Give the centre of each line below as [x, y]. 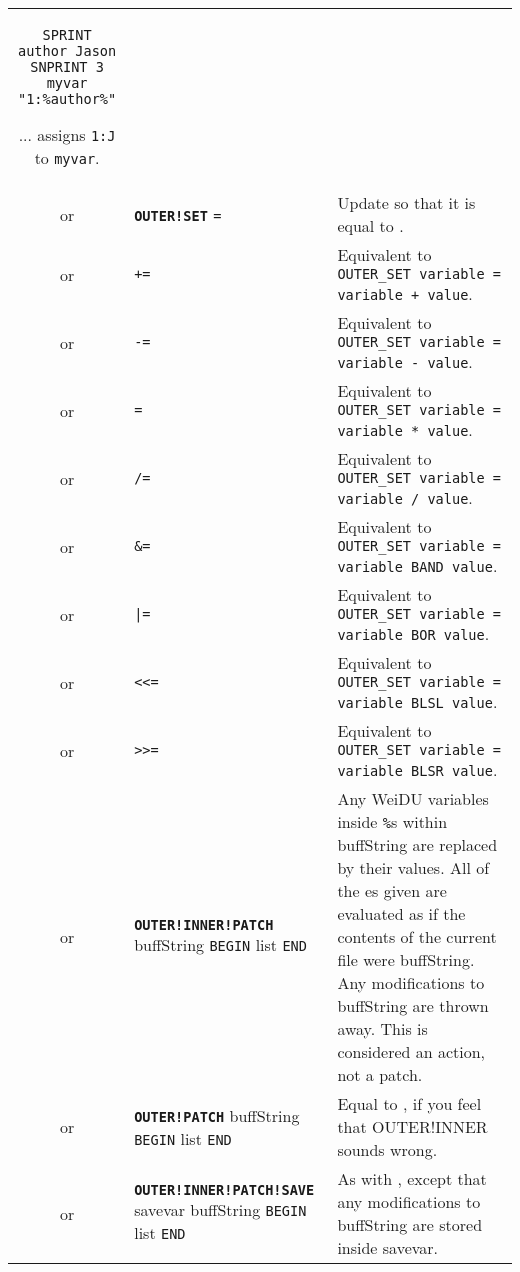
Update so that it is [406, 202]
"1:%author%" [67, 99]
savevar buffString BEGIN [220, 1209]
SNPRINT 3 [67, 67]
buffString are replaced [417, 844]
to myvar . [67, 157]
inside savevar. [388, 1247]
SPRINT [67, 35]
